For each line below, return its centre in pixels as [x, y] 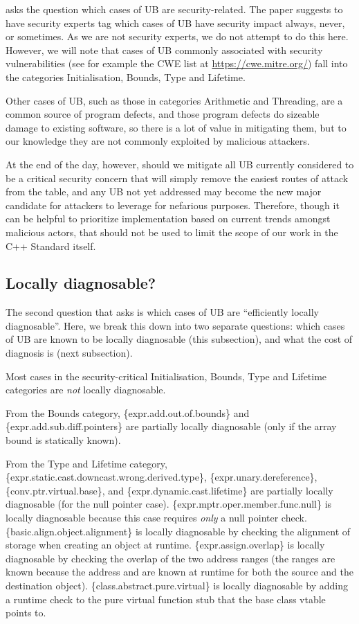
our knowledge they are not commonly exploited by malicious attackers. [158, 141]
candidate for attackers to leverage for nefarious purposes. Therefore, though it [173, 205]
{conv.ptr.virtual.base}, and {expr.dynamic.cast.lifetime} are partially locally [169, 490]
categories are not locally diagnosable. [86, 390]
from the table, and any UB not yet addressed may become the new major [164, 191]
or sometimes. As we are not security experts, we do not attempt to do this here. [177, 36]
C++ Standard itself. [51, 246]
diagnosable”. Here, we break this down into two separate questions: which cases [175, 325]
